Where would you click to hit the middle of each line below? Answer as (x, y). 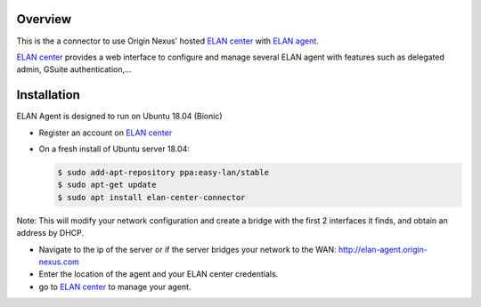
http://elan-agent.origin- (383, 249)
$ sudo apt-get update (107, 185)
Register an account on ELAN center (106, 133)
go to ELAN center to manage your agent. (115, 287)
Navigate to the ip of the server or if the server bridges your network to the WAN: (188, 249)
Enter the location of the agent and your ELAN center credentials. (159, 274)
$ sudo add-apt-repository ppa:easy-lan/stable (163, 172)
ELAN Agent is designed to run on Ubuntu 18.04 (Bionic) (119, 117)
